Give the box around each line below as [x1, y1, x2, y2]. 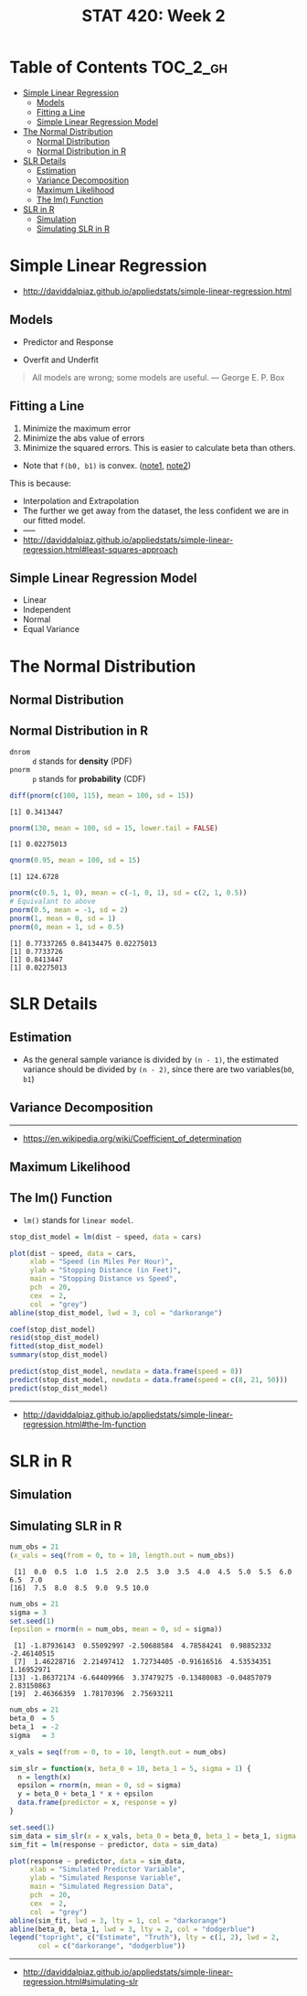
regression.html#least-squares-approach [22, 543, 178, 554]
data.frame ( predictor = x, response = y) [17, 1798, 178, 1808]
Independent [22, 605, 71, 616]
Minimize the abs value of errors [22, 432, 145, 444]
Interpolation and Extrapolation [22, 495, 140, 506]
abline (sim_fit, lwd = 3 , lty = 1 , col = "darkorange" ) [9, 1916, 227, 1926]
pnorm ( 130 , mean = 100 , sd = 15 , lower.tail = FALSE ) [9, 823, 219, 832]
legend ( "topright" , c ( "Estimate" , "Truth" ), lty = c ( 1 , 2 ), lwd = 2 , [9, 1933, 281, 1942]
